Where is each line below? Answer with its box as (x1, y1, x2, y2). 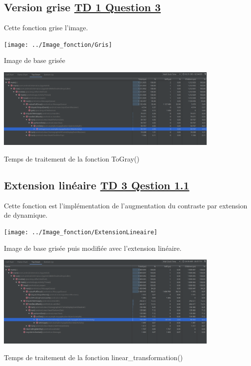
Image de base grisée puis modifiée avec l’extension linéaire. (4, 243, 182, 253)
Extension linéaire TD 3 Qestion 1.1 (4, 178, 190, 193)
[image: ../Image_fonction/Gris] (4, 41, 112, 48)
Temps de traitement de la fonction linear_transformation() (4, 352, 183, 362)
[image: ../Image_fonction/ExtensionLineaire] (4, 229, 157, 236)
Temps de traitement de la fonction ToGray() (4, 154, 139, 164)
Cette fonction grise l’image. (4, 22, 88, 33)
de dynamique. (4, 210, 48, 220)
